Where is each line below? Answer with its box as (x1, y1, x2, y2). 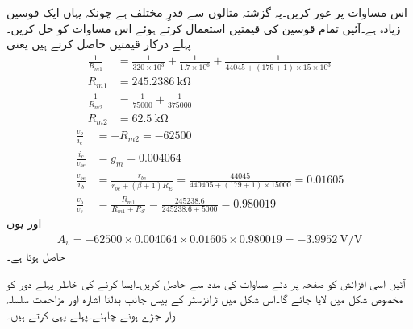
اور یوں (6, 215, 42, 232)
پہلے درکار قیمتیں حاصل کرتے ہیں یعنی (6, 35, 191, 52)
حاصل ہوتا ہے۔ (6, 248, 65, 265)
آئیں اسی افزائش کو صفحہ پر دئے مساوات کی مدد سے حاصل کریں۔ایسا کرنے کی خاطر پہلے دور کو (6, 274, 406, 291)
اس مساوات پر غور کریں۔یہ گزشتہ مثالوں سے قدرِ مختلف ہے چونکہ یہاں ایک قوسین (6, 4, 407, 20)
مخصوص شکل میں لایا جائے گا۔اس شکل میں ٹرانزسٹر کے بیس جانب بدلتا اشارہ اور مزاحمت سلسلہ (6, 290, 403, 307)
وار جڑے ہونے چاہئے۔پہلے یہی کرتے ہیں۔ (6, 306, 175, 323)
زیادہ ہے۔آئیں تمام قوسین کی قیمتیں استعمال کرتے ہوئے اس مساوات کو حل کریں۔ (6, 19, 401, 36)
